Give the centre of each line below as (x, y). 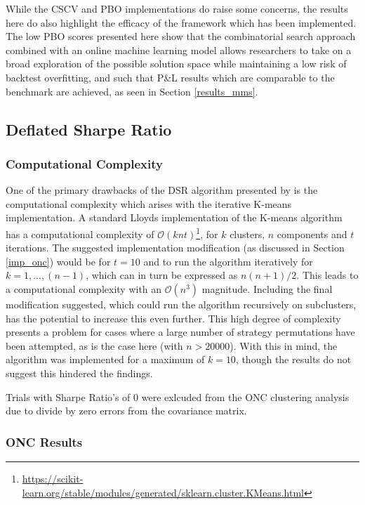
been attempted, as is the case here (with (94, 345)
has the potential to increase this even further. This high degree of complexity (173, 318)
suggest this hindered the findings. (79, 373)
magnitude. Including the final (267, 288)
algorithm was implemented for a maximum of (105, 359)
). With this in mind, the (284, 345)
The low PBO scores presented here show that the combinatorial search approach (181, 36)
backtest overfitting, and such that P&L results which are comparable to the (170, 77)
